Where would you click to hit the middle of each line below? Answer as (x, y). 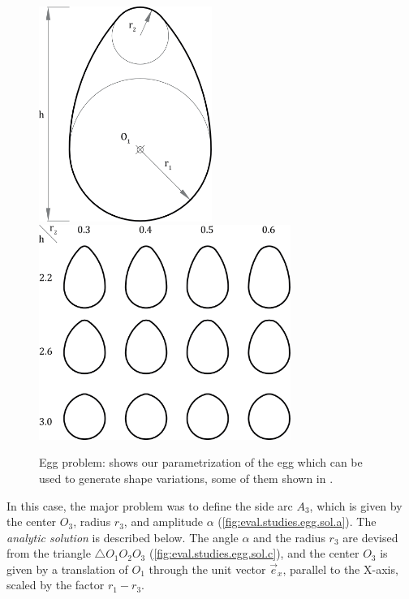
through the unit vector (207, 569)
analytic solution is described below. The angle (123, 537)
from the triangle (49, 553)
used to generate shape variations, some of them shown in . (186, 478)
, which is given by (356, 505)
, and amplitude (164, 521)
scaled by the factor (56, 585)
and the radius (289, 537)
